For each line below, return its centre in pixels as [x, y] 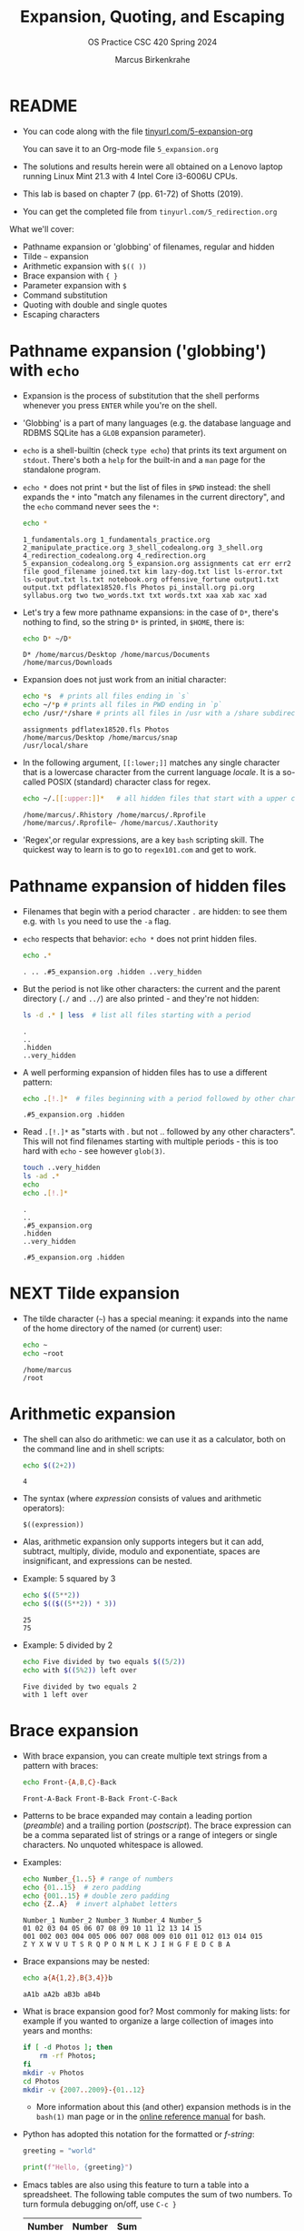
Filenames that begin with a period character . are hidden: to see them [155, 911]
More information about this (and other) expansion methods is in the [164, 2107]
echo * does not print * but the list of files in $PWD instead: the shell [146, 487]
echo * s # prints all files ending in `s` [106, 697]
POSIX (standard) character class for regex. [129, 782]
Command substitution [65, 295]
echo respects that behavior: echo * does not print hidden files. [139, 938]
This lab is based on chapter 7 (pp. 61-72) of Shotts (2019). [132, 194]
